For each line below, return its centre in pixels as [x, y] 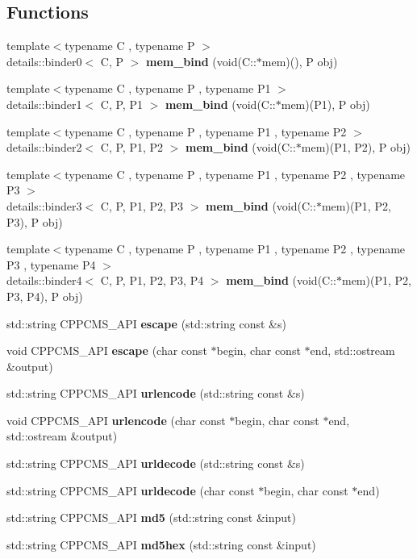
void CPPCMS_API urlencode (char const [116, 420]
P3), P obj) [35, 221]
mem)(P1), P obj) [325, 104]
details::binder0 [44, 61]
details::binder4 [44, 280]
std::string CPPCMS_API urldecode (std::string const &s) [156, 463]
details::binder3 [44, 205]
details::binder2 [44, 147]
